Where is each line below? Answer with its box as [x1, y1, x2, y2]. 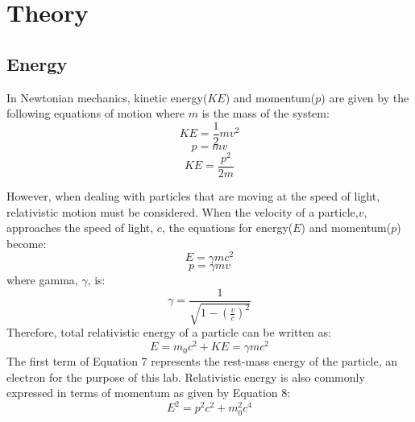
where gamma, [6, 271, 78, 288]
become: [6, 234, 47, 251]
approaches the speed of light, [6, 219, 154, 236]
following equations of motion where [6, 105, 185, 122]
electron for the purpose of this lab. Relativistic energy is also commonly [6, 368, 365, 385]
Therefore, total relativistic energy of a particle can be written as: [6, 324, 331, 341]
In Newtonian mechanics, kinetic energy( [6, 89, 208, 105]
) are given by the [321, 89, 409, 105]
